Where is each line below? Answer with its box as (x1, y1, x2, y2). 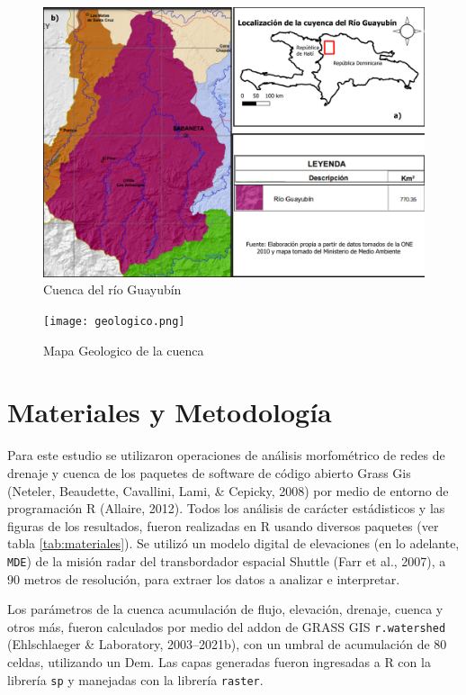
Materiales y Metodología (7, 393, 332, 430)
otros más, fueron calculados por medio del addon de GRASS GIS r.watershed (7, 617, 446, 636)
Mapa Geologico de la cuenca (43, 340, 204, 359)
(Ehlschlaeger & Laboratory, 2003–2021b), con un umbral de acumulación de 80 (7, 635, 447, 654)
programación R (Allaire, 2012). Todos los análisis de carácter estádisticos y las (7, 499, 445, 518)
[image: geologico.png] (43, 314, 185, 328)
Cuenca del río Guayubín (43, 280, 182, 299)
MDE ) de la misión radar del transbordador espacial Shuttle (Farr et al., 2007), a (7, 551, 446, 570)
